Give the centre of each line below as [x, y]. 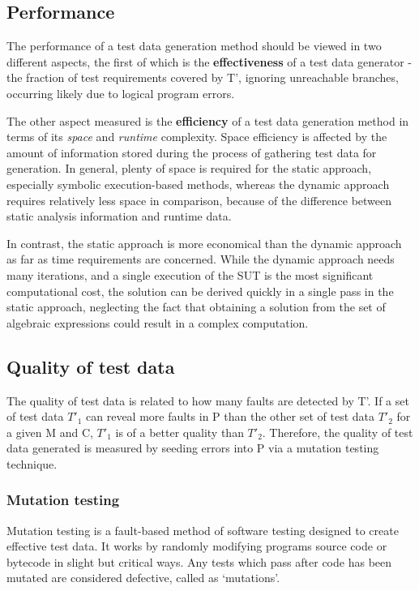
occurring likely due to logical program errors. [121, 93]
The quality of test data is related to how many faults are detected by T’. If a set [208, 400]
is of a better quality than [180, 432]
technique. [32, 463]
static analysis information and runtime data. [119, 216]
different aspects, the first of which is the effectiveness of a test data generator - [209, 61]
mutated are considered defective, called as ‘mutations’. [143, 578]
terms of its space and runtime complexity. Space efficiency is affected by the [197, 137]
